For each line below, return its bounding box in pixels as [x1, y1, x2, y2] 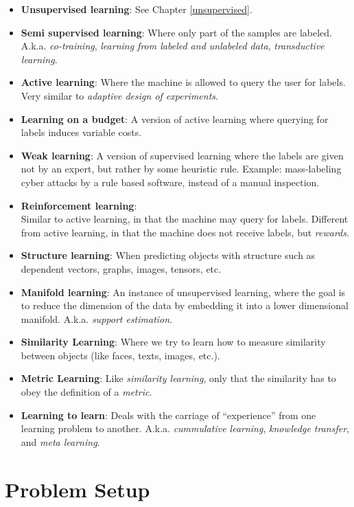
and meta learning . [21, 434, 100, 449]
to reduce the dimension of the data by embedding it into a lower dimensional [21, 298, 349, 313]
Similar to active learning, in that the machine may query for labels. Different [21, 212, 349, 226]
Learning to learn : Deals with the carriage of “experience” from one [21, 407, 316, 422]
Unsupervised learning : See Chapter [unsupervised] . [21, 2, 252, 16]
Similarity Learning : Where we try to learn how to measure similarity [21, 335, 326, 349]
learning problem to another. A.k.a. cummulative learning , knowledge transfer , [21, 421, 349, 436]
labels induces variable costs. [21, 125, 142, 139]
